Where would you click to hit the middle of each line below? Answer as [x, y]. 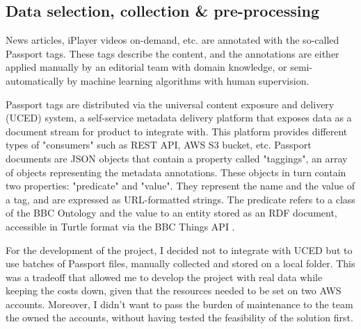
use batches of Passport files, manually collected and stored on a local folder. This [180, 263]
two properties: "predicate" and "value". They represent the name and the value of [180, 186]
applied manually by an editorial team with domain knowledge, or [146, 67]
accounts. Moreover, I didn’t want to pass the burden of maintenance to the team [179, 304]
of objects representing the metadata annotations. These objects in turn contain [176, 172]
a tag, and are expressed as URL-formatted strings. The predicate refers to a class [180, 199]
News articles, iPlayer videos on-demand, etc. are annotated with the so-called [173, 40]
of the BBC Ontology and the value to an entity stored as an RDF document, [171, 213]
